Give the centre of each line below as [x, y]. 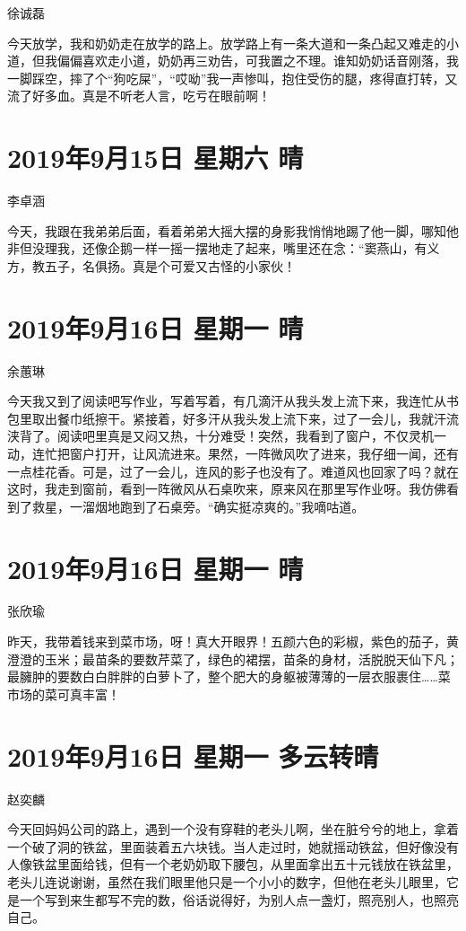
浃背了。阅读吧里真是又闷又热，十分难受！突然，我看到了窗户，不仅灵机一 [227, 436]
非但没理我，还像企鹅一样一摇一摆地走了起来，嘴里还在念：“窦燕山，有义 [224, 248]
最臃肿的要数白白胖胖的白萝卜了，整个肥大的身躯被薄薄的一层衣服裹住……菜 [229, 676]
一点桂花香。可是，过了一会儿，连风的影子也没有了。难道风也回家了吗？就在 [233, 471]
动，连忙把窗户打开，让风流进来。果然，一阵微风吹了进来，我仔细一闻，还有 [233, 453]
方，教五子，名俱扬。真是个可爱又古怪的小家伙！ [151, 265]
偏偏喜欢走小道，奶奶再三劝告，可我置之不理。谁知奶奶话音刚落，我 [258, 61]
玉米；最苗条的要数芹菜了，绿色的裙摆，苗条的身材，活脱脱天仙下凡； [251, 659]
